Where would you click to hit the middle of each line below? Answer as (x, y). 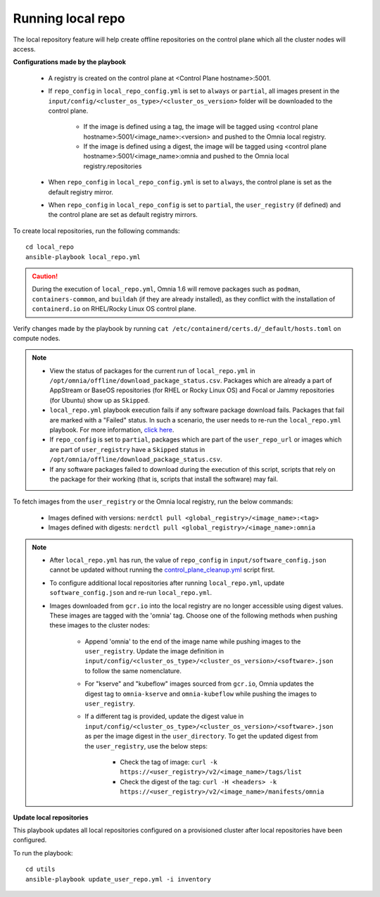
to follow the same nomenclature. (133, 671)
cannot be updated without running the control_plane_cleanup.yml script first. (162, 570)
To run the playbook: (43, 853)
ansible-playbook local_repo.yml (83, 257)
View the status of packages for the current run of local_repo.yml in (153, 370)
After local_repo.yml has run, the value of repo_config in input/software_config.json (188, 560)
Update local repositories (51, 817)
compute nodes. (37, 338)
